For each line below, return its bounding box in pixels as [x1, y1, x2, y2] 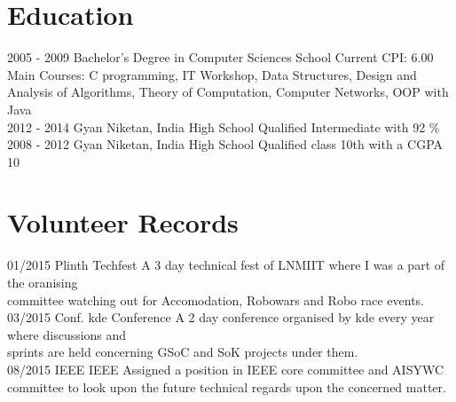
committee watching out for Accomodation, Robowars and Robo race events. [7, 290, 425, 309]
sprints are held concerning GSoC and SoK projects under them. [7, 343, 358, 361]
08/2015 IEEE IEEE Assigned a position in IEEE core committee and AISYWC [7, 359, 444, 378]
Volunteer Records [7, 204, 239, 240]
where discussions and [7, 325, 127, 343]
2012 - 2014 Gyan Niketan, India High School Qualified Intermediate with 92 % [7, 117, 440, 136]
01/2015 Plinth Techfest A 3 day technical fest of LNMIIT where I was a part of [7, 256, 445, 274]
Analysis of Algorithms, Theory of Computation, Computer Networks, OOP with [7, 83, 449, 101]
